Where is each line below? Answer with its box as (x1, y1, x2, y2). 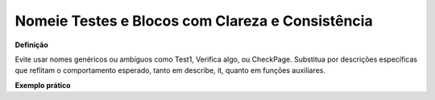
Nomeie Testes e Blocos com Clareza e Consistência (14, 12, 374, 30)
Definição (14, 40, 48, 50)
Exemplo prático (14, 80, 72, 90)
